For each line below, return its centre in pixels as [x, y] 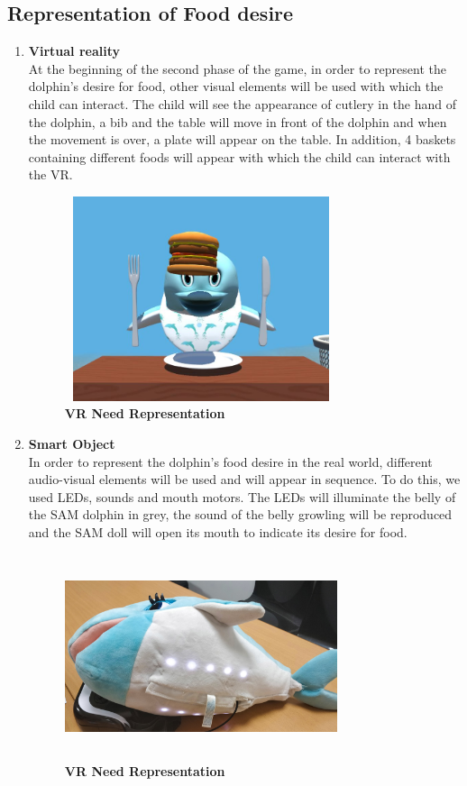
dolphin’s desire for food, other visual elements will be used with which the [236, 86]
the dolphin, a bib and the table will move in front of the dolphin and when [238, 121]
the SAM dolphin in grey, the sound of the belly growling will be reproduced [240, 514]
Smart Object [72, 443]
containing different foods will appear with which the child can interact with [239, 156]
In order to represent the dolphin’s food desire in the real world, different [230, 461]
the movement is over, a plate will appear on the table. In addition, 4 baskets [242, 139]
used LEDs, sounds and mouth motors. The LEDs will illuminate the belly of [242, 496]
